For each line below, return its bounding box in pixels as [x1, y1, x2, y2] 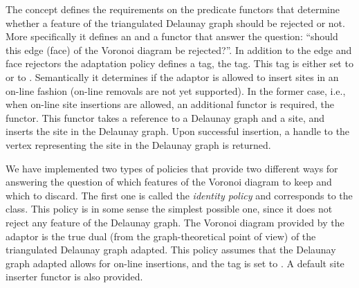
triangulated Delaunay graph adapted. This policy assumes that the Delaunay [6, 242, 336, 257]
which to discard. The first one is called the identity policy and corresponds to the [6, 188, 353, 202]
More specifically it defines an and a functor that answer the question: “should [6, 29, 338, 44]
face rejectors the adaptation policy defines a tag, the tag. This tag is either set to [6, 56, 353, 71]
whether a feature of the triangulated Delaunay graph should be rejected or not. [6, 15, 345, 30]
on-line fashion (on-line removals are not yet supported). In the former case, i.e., [6, 83, 346, 98]
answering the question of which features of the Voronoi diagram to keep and [6, 174, 332, 189]
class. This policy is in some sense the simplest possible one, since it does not [6, 201, 333, 216]
